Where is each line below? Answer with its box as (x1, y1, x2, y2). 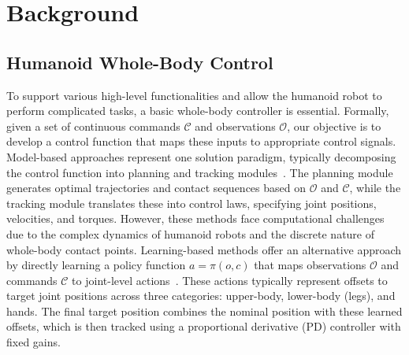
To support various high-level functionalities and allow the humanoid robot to (6, 87, 382, 103)
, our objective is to (287, 117, 381, 134)
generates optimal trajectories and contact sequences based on (6, 179, 307, 196)
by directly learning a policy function (6, 257, 186, 273)
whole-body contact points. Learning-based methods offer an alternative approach (6, 241, 402, 257)
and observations (195, 117, 276, 134)
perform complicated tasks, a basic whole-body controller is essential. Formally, (6, 102, 389, 119)
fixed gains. (6, 334, 61, 350)
